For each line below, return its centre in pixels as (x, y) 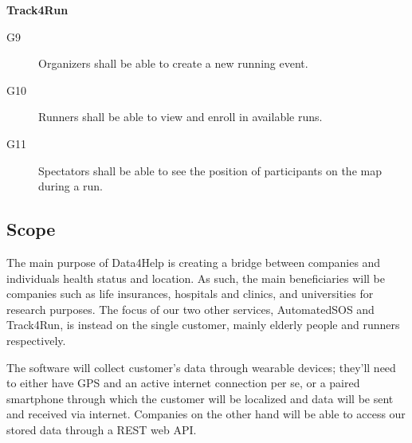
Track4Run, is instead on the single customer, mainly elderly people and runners (203, 325)
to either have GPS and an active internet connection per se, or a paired (183, 383)
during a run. (71, 186)
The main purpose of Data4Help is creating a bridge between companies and (194, 262)
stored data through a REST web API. (102, 429)
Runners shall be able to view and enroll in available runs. (180, 117)
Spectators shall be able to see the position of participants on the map (210, 170)
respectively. (36, 340)
